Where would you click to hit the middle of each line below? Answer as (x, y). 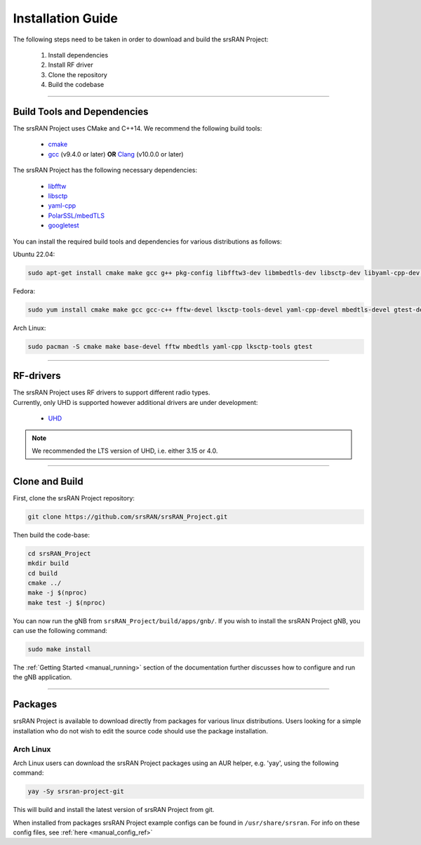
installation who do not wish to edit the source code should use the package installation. (140, 731)
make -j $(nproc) (58, 593)
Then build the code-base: (52, 535)
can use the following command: (60, 631)
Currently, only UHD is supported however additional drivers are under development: (135, 402)
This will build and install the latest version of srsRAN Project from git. (114, 810)
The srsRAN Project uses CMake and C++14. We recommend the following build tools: (138, 128)
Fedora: (24, 291)
